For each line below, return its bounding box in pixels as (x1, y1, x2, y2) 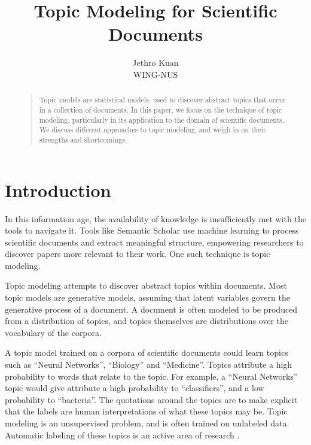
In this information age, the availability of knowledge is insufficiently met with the (5, 212, 306, 225)
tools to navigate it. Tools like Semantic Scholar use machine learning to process (5, 224, 299, 237)
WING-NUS (133, 68, 178, 80)
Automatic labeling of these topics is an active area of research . (5, 428, 240, 441)
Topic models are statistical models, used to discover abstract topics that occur (39, 95, 286, 105)
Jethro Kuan (132, 56, 179, 69)
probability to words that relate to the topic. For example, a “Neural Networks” (5, 370, 298, 382)
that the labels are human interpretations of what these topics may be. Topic (5, 405, 288, 417)
